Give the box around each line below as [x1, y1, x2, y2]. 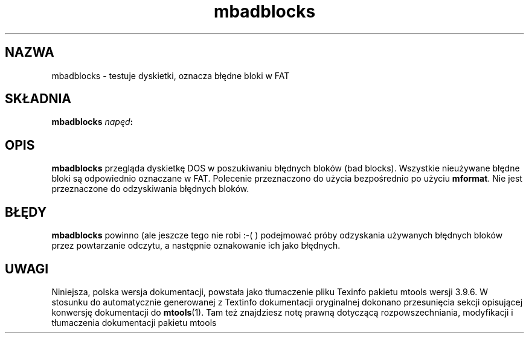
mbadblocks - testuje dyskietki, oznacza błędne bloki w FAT [51, 70, 290, 81]
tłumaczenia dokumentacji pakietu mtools [51, 317, 217, 328]
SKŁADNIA [5, 91, 71, 107]
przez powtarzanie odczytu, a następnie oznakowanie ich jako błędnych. [51, 240, 341, 251]
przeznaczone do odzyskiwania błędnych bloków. [51, 183, 249, 194]
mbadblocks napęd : [51, 116, 133, 127]
